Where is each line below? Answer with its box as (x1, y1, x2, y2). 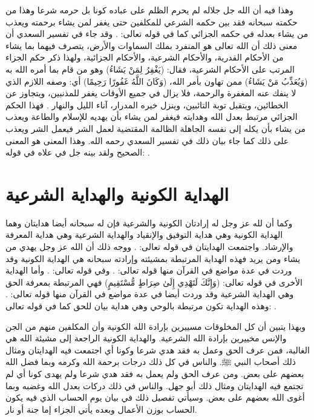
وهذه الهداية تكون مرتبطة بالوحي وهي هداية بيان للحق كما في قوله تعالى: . (5, 300, 276, 312)
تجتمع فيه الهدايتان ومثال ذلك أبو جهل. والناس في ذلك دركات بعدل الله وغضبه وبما (5, 379, 304, 392)
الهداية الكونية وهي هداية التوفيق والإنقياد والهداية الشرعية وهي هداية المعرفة (5, 228, 283, 241)
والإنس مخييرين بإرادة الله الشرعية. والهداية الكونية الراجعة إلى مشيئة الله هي (5, 332, 287, 344)
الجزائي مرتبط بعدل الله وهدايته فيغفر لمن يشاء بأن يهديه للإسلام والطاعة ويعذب (5, 110, 298, 123)
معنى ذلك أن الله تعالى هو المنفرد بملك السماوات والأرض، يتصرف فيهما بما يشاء (5, 39, 298, 51)
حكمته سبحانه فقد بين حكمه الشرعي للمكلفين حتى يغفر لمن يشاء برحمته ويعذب (5, 15, 298, 28)
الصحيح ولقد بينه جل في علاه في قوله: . (5, 146, 150, 159)
